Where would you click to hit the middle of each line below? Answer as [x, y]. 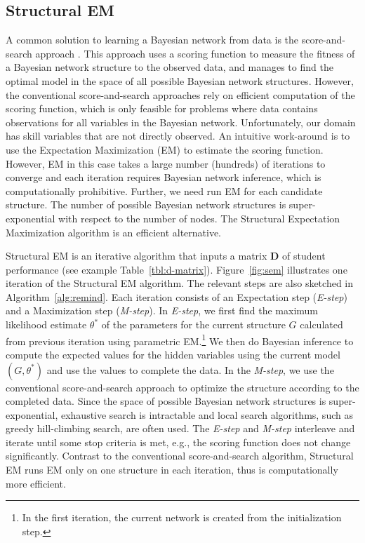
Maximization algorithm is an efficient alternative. [114, 232]
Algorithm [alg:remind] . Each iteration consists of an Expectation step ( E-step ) [177, 296]
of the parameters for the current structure [193, 324]
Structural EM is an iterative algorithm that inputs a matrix [137, 256]
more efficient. [36, 483]
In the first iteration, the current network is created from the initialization [182, 517]
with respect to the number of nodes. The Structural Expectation [199, 218]
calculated [321, 324]
